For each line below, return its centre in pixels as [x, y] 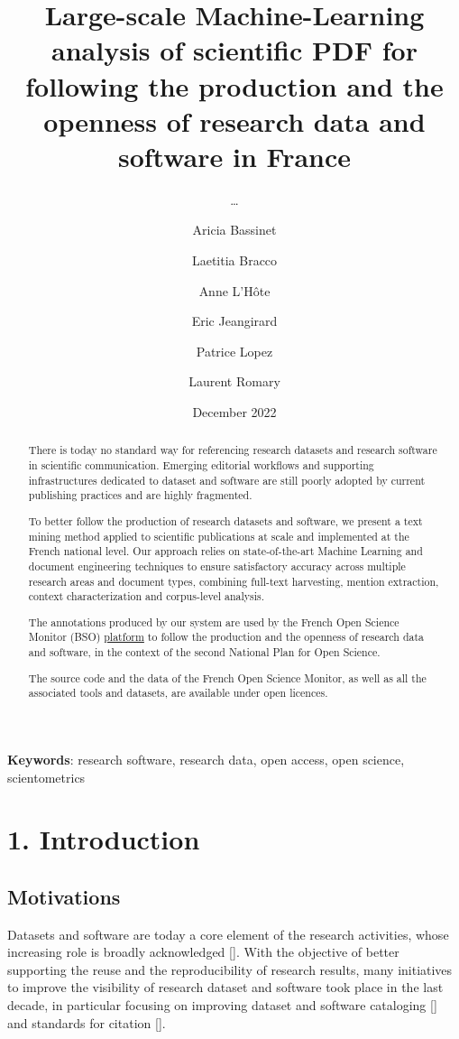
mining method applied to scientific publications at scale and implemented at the [219, 536]
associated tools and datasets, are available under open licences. [178, 693]
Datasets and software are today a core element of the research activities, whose [228, 934]
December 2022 [234, 412]
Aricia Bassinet [234, 230]
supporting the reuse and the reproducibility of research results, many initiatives [230, 969]
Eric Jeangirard [234, 321]
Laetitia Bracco [234, 260]
